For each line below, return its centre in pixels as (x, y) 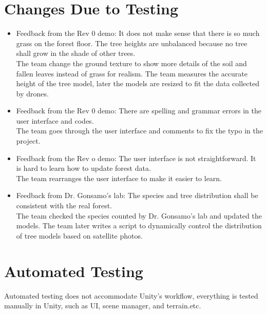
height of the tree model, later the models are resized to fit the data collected (138, 83)
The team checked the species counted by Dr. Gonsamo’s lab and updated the (139, 215)
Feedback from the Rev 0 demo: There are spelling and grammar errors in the (139, 111)
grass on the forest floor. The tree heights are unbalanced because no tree (132, 43)
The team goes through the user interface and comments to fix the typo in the (139, 131)
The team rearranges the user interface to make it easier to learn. (119, 178)
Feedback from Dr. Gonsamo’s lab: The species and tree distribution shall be (137, 195)
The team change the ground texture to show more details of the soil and (131, 63)
